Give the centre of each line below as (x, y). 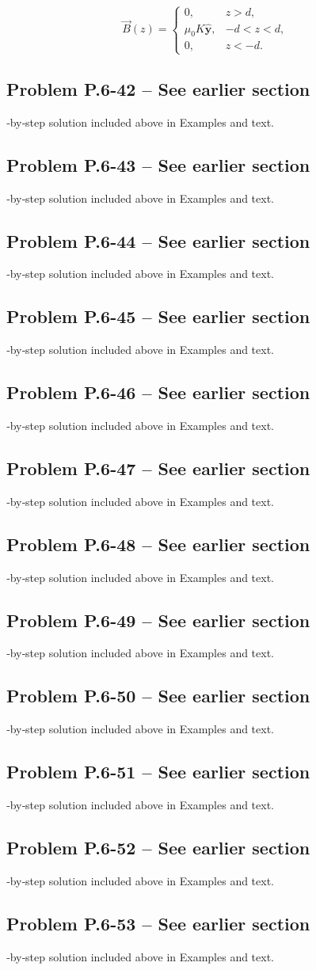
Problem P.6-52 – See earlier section (158, 847)
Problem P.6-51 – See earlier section (158, 772)
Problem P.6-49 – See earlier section (158, 620)
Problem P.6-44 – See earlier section (158, 240)
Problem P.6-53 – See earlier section (158, 923)
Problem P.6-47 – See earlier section (158, 468)
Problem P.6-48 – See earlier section (158, 544)
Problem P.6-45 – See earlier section (158, 316)
